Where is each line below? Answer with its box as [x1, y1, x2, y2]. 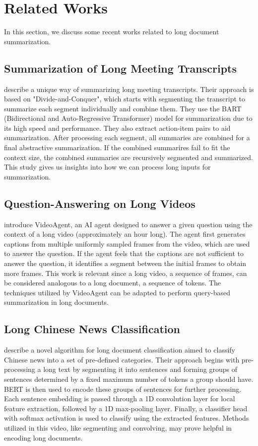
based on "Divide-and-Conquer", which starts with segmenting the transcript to [4, 93, 246, 104]
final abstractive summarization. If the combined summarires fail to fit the [4, 142, 230, 153]
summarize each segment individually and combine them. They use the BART [4, 103, 242, 113]
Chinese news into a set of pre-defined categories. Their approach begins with [4, 354, 240, 364]
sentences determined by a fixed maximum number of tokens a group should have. [4, 373, 254, 384]
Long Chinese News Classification [4, 321, 180, 337]
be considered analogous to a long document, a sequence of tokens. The [4, 277, 221, 288]
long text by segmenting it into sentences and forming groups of [43, 364, 237, 374]
